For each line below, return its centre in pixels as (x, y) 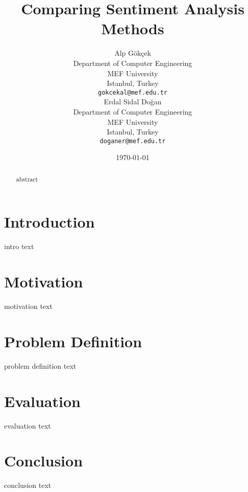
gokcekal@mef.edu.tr (133, 92)
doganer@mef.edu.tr (133, 141)
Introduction (49, 222)
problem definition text (40, 365)
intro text (19, 246)
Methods (133, 28)
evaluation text (28, 425)
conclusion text (28, 485)
